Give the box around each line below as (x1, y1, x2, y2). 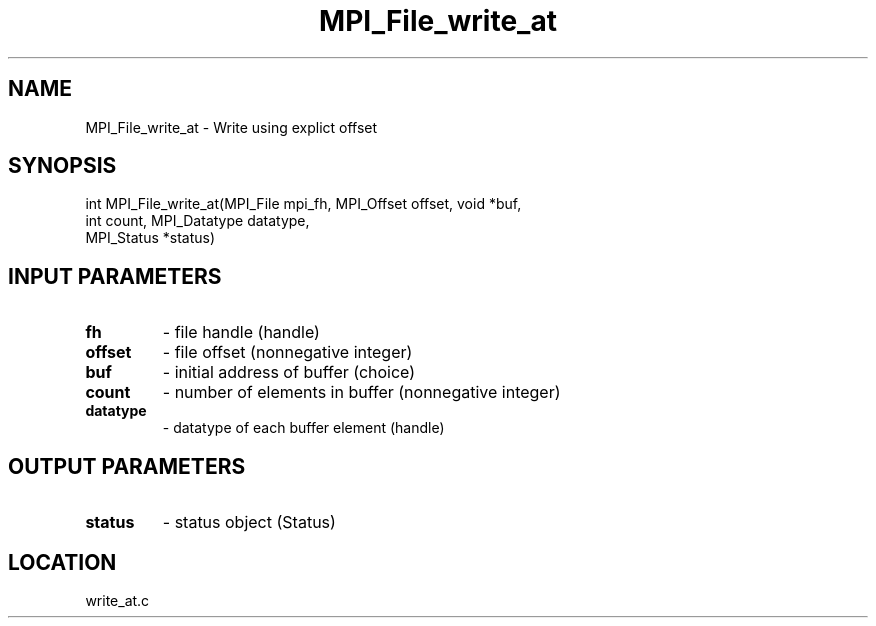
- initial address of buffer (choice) (162, 362, 416, 383)
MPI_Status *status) (85, 229, 216, 247)
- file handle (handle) (162, 322, 320, 343)
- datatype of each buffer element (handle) (162, 419, 445, 437)
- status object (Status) (162, 512, 336, 533)
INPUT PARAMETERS (8, 263, 222, 289)
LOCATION (8, 549, 117, 575)
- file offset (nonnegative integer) (162, 342, 413, 363)
